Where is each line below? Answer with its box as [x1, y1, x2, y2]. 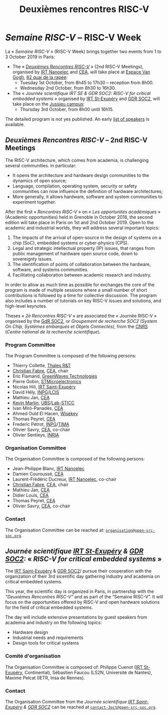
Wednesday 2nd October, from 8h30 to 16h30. [20, 84, 116, 91]
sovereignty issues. [12, 255, 53, 262]
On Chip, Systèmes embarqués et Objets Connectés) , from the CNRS [5, 323, 148, 329]
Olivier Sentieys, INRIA [12, 432, 59, 438]
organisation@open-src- [105, 528, 155, 533]
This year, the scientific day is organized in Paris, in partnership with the [5, 588, 154, 594]
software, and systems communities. [12, 266, 89, 273]
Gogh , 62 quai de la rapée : [12, 74, 68, 80]
